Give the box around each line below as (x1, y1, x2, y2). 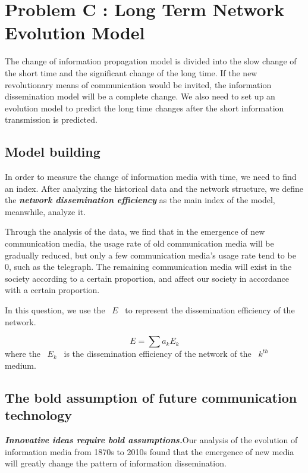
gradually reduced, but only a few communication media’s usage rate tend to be (5, 248, 296, 261)
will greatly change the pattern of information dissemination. (5, 457, 227, 469)
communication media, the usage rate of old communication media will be (5, 237, 274, 250)
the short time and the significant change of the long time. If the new (5, 66, 257, 79)
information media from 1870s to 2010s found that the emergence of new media (5, 445, 294, 458)
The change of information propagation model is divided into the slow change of (5, 55, 297, 67)
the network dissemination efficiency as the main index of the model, (5, 194, 275, 206)
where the (5, 347, 40, 360)
